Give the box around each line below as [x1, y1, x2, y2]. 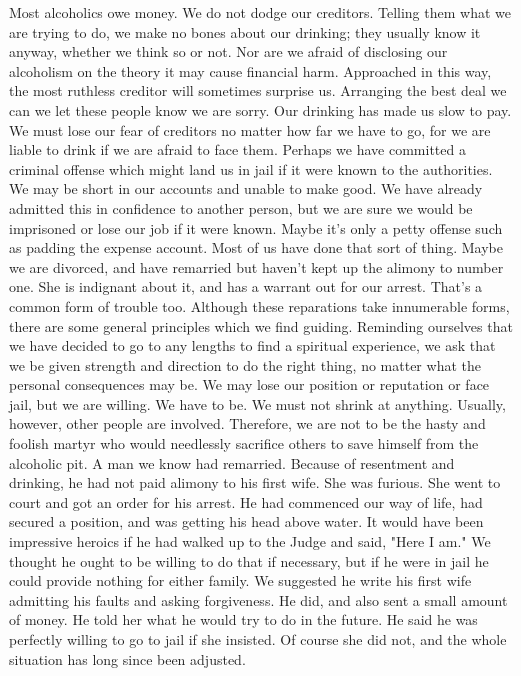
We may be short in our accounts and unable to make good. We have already [9, 178, 483, 199]
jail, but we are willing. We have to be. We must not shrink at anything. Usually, [9, 393, 506, 414]
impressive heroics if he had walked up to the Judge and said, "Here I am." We [9, 531, 491, 552]
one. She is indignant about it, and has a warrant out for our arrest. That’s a [9, 276, 483, 297]
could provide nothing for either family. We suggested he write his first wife [9, 570, 472, 591]
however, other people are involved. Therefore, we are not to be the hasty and [9, 413, 486, 434]
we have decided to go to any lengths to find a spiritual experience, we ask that [9, 335, 496, 356]
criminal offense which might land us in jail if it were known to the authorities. [9, 158, 493, 179]
